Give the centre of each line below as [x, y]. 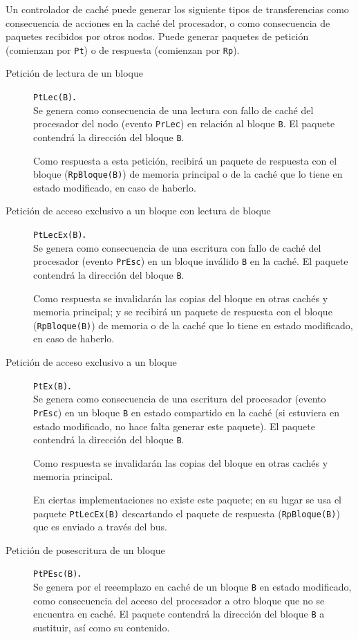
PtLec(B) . [55, 96]
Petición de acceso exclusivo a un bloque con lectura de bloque [138, 211]
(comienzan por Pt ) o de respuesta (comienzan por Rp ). [123, 49]
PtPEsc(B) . [57, 573]
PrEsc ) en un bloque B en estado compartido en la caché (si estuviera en [187, 412]
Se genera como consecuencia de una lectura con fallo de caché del [173, 110]
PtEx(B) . [52, 385]
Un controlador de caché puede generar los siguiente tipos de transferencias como [177, 9]
